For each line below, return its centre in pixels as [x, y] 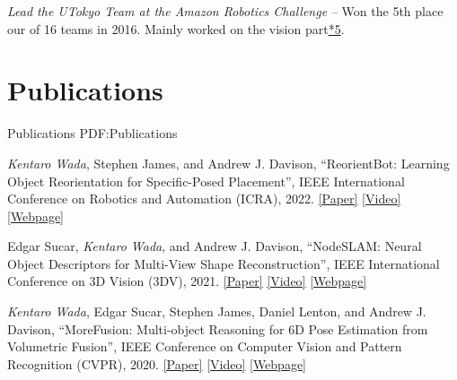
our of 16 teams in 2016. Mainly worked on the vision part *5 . [176, 28]
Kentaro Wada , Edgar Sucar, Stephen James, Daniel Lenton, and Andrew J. [217, 311]
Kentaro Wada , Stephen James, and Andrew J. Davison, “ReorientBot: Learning [228, 163]
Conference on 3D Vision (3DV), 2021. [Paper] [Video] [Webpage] [187, 281]
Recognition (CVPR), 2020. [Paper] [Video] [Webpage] [157, 363]
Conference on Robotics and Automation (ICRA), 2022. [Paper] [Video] [204, 199]
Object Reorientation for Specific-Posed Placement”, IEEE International [206, 181]
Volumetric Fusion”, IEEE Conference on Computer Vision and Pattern [205, 346]
